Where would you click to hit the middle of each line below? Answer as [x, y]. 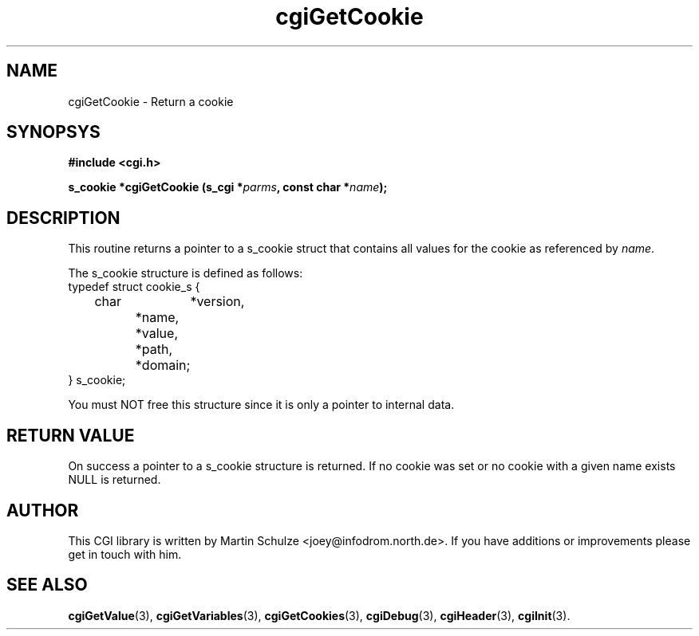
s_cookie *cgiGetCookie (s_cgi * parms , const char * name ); [228, 187]
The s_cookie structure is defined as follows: [186, 273]
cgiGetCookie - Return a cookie [151, 101]
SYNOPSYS [53, 132]
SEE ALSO [47, 585]
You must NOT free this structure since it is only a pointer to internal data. [261, 405]
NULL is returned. [115, 480]
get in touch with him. [125, 554]
